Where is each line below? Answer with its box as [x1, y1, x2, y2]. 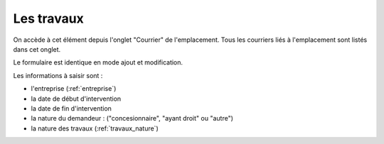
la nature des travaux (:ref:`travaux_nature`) [31, 124, 159, 133]
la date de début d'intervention [31, 94, 122, 103]
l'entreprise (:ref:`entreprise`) [31, 84, 117, 93]
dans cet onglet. [13, 45, 61, 53]
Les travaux [13, 11, 85, 26]
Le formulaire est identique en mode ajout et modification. [13, 58, 183, 67]
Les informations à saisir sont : [13, 71, 103, 79]
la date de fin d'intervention [31, 104, 112, 113]
